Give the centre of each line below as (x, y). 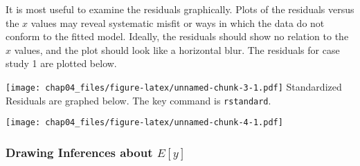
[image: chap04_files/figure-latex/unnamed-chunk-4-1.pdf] (144, 123)
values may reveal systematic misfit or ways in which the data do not (178, 22)
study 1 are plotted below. (61, 63)
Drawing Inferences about (79, 152)
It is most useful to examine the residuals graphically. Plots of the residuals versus (180, 9)
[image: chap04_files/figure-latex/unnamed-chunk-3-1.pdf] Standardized (174, 86)
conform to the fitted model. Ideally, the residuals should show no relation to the (177, 36)
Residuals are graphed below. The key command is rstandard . (138, 100)
